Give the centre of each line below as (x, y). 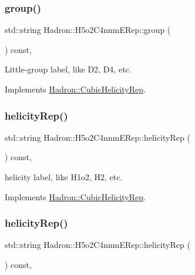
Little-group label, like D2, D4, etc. (68, 69)
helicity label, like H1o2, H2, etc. (64, 177)
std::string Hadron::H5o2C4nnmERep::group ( (88, 30)
